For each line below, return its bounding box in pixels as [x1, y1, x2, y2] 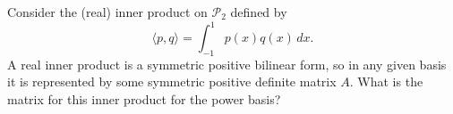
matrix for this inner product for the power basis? [7, 90, 281, 109]
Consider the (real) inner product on [7, 3, 208, 20]
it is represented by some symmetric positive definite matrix [7, 72, 337, 91]
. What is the [349, 72, 423, 91]
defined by [230, 3, 287, 20]
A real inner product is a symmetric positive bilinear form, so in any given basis [7, 54, 447, 73]
